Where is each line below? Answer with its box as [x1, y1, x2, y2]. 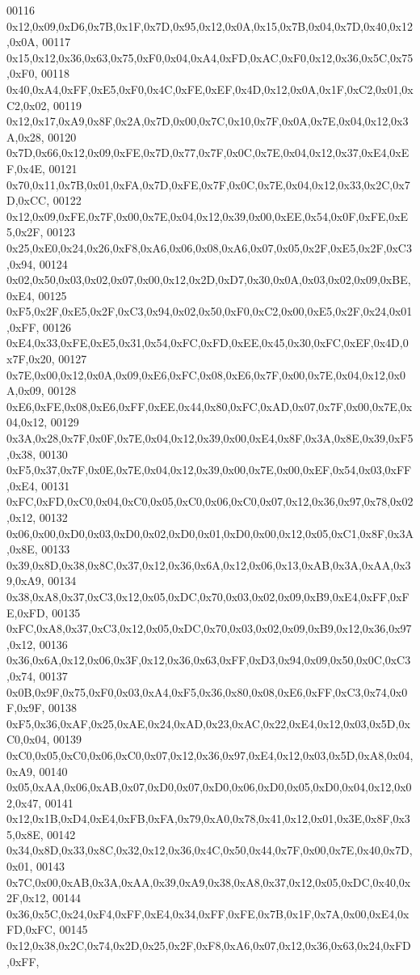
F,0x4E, [6, 159, 45, 176]
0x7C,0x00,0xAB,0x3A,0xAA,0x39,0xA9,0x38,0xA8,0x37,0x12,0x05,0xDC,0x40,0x [6, 873, 411, 890]
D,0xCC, [6, 192, 50, 209]
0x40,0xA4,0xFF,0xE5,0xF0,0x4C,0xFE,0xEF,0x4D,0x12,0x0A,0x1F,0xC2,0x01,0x [6, 80, 414, 97]
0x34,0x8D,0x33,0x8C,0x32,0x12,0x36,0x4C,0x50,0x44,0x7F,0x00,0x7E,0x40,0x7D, [6, 841, 413, 858]
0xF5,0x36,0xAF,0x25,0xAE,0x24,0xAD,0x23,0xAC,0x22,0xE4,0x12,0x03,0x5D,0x [6, 714, 410, 731]
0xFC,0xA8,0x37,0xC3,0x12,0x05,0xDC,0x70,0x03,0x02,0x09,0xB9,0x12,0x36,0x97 [6, 620, 412, 637]
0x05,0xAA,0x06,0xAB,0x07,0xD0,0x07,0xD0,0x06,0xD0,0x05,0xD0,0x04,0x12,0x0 [6, 778, 412, 795]
